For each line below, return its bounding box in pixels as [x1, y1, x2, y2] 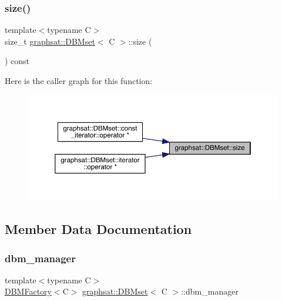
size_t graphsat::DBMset [5, 35, 95, 47]
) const [5, 55, 30, 67]
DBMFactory [5, 285, 52, 297]
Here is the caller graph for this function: [5, 75, 153, 86]
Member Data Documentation [5, 220, 192, 238]
